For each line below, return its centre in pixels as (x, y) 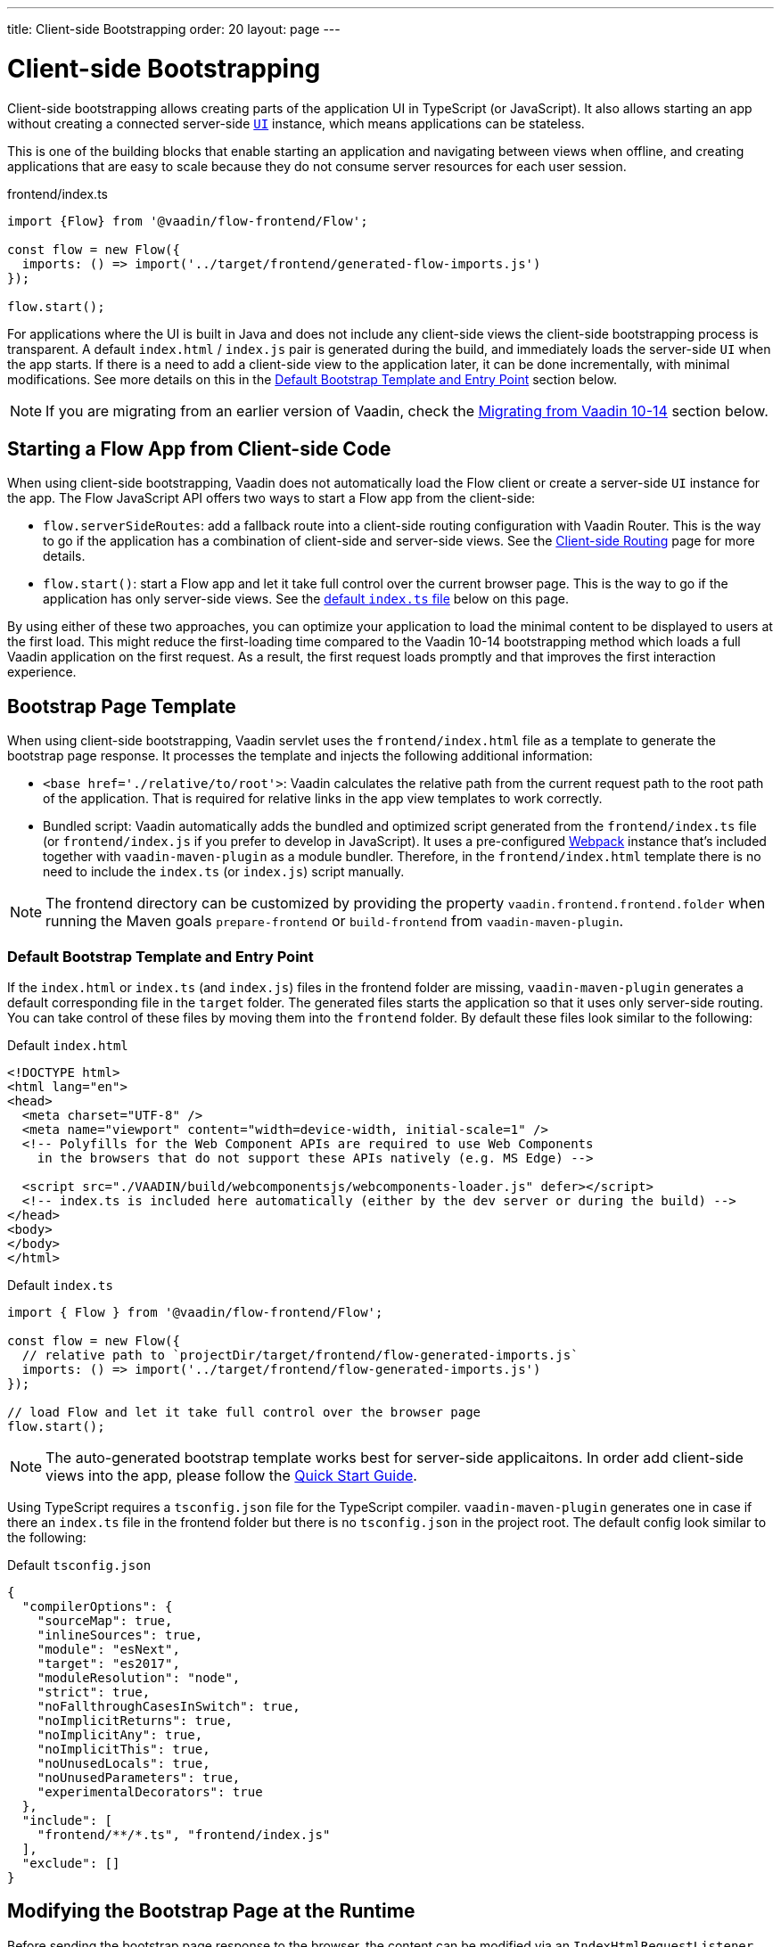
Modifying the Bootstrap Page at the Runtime (211, 1911)
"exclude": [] (71, 1863)
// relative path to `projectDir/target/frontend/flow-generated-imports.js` (300, 1355)
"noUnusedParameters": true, (139, 1777)
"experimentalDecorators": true (150, 1791)
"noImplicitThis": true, (123, 1749)
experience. (42, 672)
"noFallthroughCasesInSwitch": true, (169, 1706)
